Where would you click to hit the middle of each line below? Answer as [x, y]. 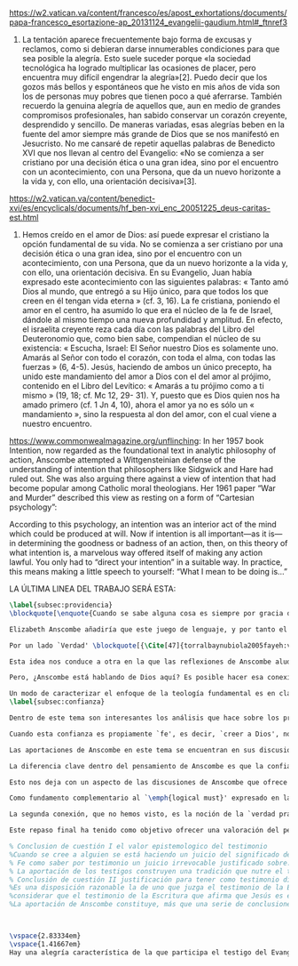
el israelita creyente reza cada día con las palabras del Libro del [138, 329]
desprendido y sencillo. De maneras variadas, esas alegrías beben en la [153, 125]
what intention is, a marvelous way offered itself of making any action [136, 552]
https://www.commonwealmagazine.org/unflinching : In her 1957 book [137, 441]
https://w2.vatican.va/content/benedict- [82, 198]
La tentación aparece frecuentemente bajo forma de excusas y [137, 40]
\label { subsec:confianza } [57, 702]
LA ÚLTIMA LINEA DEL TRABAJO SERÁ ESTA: [93, 589]
